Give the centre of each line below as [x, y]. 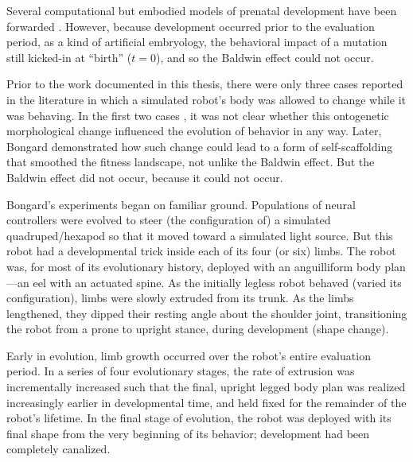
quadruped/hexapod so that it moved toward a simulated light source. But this [200, 235]
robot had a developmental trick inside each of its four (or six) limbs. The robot [201, 251]
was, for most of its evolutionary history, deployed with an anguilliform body [194, 266]
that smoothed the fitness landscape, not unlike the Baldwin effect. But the [191, 162]
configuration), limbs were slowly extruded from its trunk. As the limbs [180, 298]
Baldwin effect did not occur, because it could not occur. [145, 177]
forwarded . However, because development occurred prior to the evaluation [191, 26]
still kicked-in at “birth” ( [69, 57]
